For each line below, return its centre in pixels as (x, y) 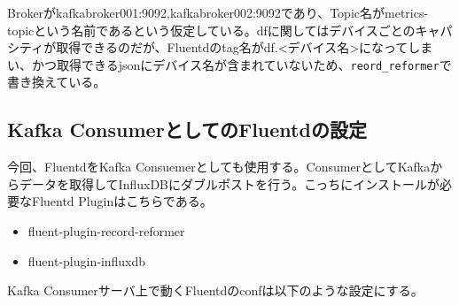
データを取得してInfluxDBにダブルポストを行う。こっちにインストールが (229, 183)
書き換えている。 (57, 82)
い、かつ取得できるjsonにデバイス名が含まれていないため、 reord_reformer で (229, 64)
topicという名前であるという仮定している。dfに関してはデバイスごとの (211, 30)
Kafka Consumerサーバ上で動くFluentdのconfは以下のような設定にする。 (215, 290)
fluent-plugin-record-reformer (106, 231)
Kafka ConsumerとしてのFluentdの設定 (187, 130)
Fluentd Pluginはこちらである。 (122, 201)
